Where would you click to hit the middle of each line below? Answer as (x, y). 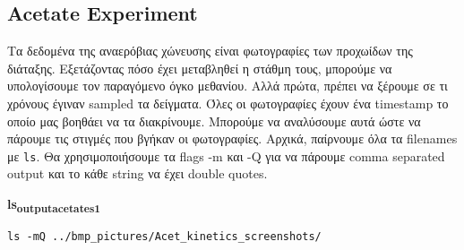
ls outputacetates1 (54, 205)
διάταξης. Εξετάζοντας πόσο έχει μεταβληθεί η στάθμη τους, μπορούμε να (200, 68)
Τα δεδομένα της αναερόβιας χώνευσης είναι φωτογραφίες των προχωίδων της (210, 51)
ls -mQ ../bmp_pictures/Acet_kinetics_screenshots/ (164, 237)
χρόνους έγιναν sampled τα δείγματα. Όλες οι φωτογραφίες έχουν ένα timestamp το (228, 103)
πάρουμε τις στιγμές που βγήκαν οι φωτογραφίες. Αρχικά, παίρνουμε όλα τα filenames (232, 138)
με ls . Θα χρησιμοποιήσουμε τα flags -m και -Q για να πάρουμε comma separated (226, 155)
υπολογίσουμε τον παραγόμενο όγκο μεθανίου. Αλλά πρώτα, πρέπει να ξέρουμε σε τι (228, 86)
